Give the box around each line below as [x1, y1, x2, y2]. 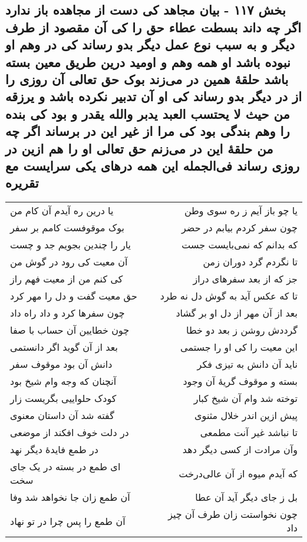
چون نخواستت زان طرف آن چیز [168, 507, 298, 521]
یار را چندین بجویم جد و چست [10, 238, 131, 252]
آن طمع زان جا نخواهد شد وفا [10, 490, 130, 504]
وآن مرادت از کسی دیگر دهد [182, 443, 298, 457]
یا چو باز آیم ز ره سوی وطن [184, 204, 298, 218]
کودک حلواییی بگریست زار [10, 391, 117, 405]
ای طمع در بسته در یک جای [10, 460, 121, 474]
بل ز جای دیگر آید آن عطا [195, 490, 298, 504]
